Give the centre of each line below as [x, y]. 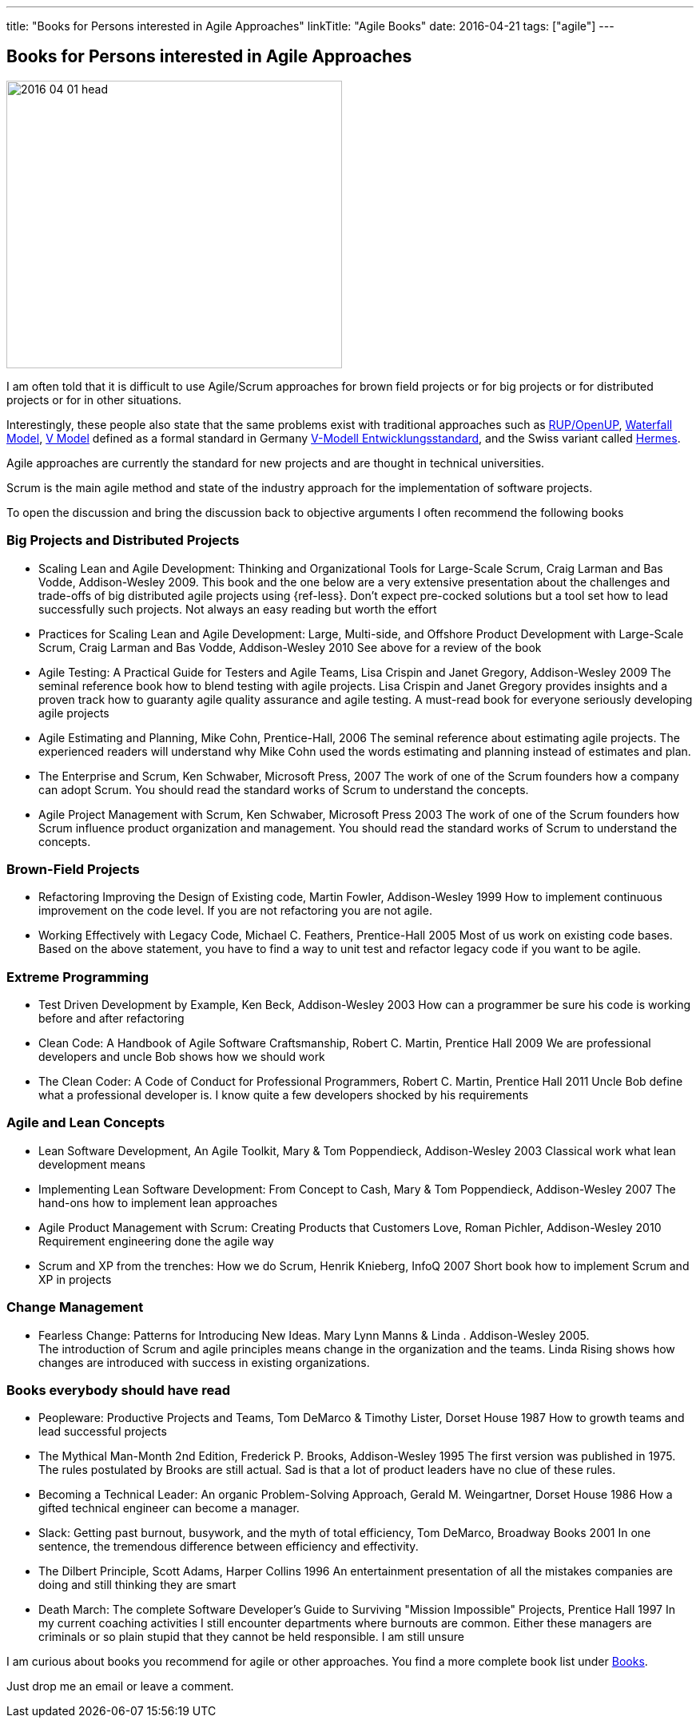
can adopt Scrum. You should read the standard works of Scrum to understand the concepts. [284, 789]
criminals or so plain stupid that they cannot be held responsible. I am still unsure [251, 1637]
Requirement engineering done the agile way [156, 1241]
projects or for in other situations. [94, 399]
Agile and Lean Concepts [86, 1123]
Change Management [75, 1307]
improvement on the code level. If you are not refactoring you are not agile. [235, 911]
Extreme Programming [78, 977]
